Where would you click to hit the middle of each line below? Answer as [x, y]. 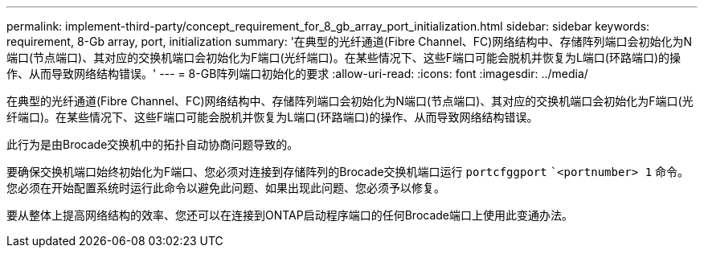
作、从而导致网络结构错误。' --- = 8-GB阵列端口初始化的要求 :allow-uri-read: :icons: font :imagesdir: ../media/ [297, 74]
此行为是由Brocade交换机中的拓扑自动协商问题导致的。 [153, 144]
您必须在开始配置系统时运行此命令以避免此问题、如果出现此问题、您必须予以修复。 [226, 188]
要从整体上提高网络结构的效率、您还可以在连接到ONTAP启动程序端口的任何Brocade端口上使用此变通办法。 [290, 215]
